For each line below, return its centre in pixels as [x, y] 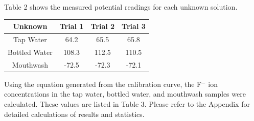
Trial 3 [134, 26]
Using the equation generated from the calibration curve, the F [103, 84]
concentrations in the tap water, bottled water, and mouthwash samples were [125, 94]
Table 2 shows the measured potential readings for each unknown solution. [121, 7]
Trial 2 [103, 26]
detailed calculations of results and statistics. [74, 114]
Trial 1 [72, 26]
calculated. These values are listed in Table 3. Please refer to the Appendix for [127, 103]
